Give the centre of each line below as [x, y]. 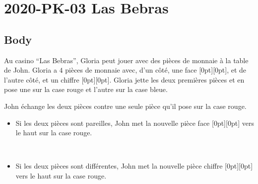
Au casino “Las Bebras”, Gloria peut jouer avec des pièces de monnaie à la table [126, 60]
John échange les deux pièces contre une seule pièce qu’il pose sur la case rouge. [125, 106]
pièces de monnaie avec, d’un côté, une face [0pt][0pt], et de [156, 70]
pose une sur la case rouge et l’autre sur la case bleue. [86, 89]
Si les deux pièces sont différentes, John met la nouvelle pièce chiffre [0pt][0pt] [134, 166]
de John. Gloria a [31, 70]
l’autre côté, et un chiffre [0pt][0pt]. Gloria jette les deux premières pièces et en [124, 79]
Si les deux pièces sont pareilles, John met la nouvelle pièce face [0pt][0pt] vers [135, 123]
